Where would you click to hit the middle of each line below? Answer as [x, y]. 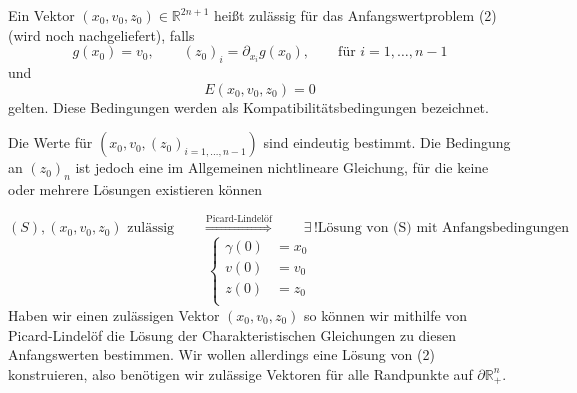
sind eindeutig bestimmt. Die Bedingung [387, 142]
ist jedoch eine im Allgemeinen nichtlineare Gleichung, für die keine [282, 167]
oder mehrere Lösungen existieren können [135, 188]
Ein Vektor [41, 15]
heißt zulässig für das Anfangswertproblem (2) [355, 15]
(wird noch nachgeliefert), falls [101, 34]
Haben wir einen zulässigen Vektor [114, 314]
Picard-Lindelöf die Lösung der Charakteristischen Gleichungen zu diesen [232, 334]
